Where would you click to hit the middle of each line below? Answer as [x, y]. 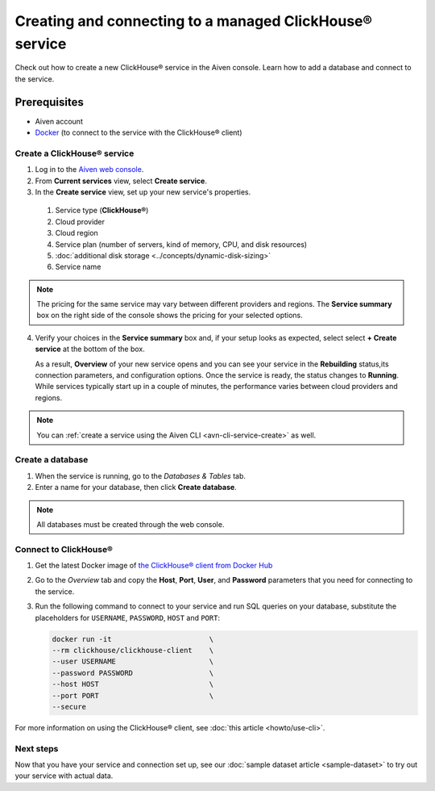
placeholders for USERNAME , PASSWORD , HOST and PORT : [128, 617]
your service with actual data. [64, 776]
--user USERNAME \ [133, 661]
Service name [78, 267]
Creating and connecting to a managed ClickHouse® [193, 21]
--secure [69, 707]
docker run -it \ [133, 639]
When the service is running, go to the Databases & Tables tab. [140, 475]
